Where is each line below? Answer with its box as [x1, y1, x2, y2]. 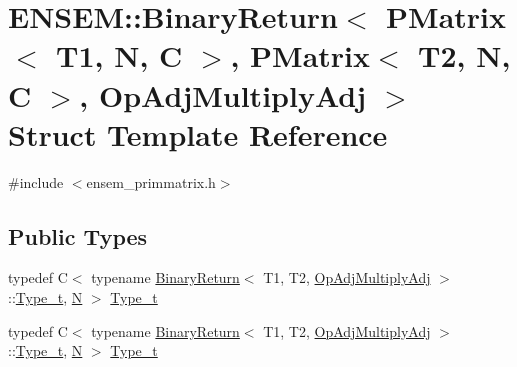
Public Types [8, 220, 148, 251]
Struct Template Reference [8, 113, 388, 154]
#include [8, 171, 64, 192]
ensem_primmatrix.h [86, 171, 216, 192]
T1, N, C [56, 35, 183, 76]
